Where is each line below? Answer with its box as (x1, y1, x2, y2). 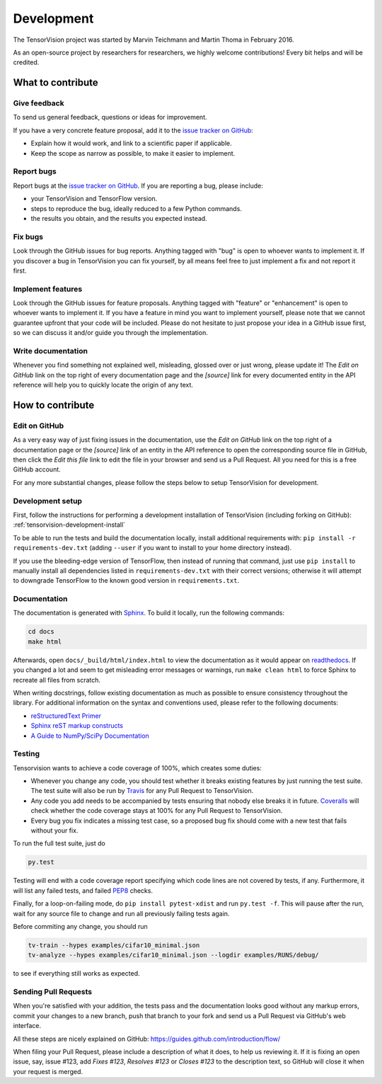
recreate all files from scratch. (13, 675, 101, 684)
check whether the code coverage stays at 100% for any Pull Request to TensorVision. (30, 806, 283, 815)
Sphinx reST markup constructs (30, 721, 124, 730)
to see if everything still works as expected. (13, 969, 140, 978)
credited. (13, 58, 40, 67)
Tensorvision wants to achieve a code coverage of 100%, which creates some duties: (13, 763, 262, 772)
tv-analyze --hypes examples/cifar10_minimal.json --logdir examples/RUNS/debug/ (28, 951, 320, 959)
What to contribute (13, 76, 98, 89)
